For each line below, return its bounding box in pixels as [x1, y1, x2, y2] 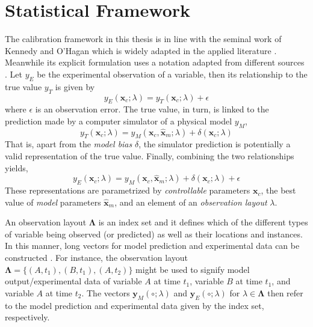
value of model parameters [5, 195, 101, 208]
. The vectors [81, 286, 130, 299]
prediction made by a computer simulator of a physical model [5, 114, 232, 127]
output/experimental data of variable [5, 275, 142, 287]
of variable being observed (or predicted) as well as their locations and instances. [5, 227, 303, 240]
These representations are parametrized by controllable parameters [5, 184, 250, 197]
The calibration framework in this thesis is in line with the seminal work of [5, 32, 282, 45]
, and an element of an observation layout [114, 195, 267, 208]
